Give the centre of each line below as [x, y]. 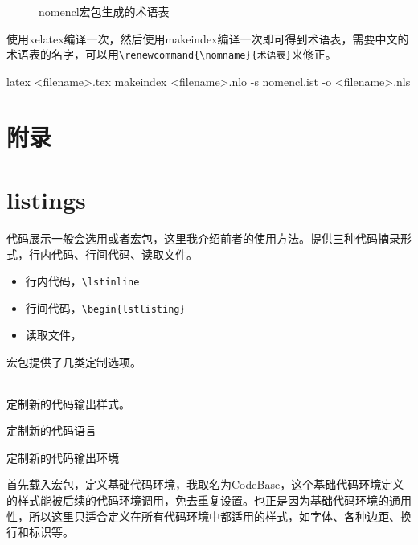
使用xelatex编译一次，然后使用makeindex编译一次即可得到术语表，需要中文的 [208, 38]
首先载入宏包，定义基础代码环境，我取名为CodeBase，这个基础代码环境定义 [205, 484]
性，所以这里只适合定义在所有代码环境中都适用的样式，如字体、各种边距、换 [209, 516]
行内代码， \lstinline [82, 281]
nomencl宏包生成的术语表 [104, 11]
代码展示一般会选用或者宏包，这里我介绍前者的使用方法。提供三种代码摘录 [203, 238]
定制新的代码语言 [51, 430]
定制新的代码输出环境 [63, 457]
